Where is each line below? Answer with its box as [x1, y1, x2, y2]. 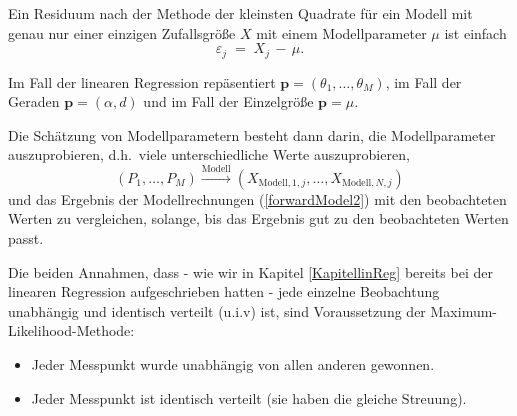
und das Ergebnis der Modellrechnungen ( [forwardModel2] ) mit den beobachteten [8, 188, 507, 209]
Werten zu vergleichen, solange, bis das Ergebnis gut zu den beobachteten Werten [8, 208, 509, 229]
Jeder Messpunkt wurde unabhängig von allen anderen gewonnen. [31, 353, 435, 374]
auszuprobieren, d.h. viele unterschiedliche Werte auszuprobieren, [8, 144, 410, 165]
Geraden [8, 91, 60, 112]
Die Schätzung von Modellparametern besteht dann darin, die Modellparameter [8, 124, 496, 145]
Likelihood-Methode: [8, 320, 135, 341]
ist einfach [444, 22, 507, 43]
